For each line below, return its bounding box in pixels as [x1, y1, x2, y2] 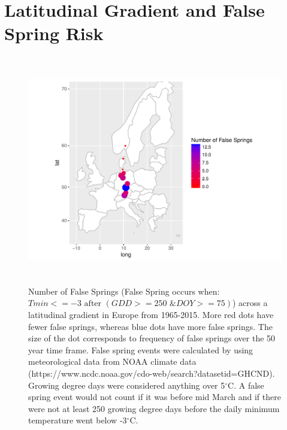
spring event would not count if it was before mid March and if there [28, 390, 281, 403]
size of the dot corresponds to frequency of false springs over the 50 [28, 332, 276, 344]
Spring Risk [4, 21, 104, 46]
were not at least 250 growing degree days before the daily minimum [28, 402, 280, 414]
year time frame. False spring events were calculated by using [28, 343, 253, 356]
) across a [232, 296, 268, 309]
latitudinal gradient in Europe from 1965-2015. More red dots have [28, 308, 274, 321]
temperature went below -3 [28, 414, 127, 426]
